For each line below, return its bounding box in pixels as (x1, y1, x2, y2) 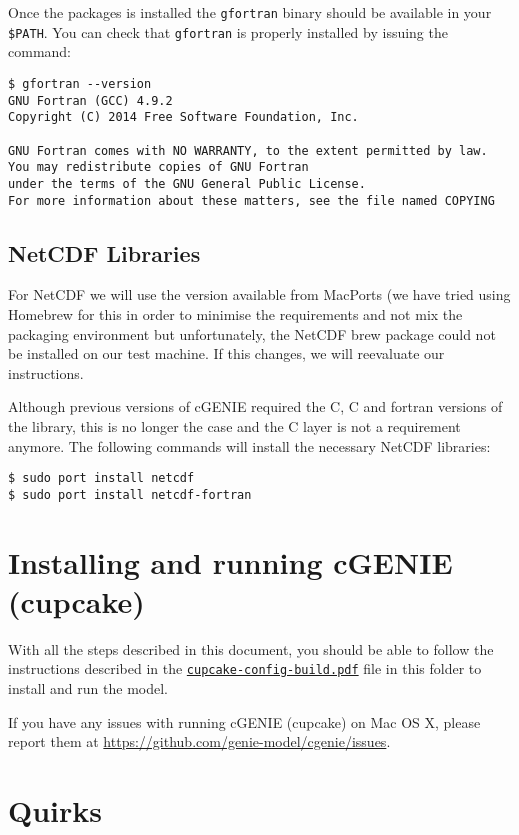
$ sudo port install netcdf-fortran (8, 487, 252, 502)
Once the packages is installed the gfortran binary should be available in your (8, 2, 492, 22)
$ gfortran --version (8, 76, 152, 91)
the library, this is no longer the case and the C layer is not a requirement (8, 415, 461, 436)
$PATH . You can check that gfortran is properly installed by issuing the (8, 21, 448, 42)
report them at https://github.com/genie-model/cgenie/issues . (8, 731, 391, 752)
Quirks (8, 789, 102, 830)
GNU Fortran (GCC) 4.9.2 (8, 93, 173, 108)
